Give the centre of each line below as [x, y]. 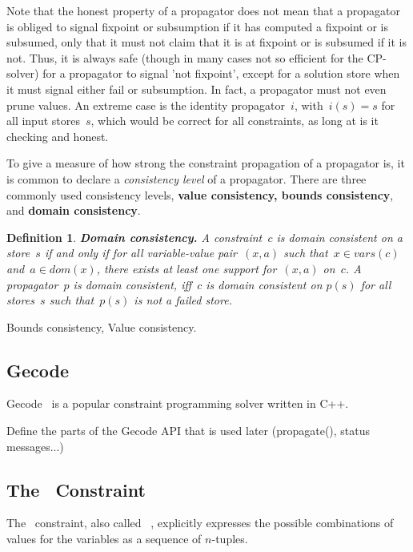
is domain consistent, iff [132, 284]
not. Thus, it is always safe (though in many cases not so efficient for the [185, 57]
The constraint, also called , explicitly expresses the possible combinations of [200, 523]
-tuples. [230, 539]
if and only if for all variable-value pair [140, 253]
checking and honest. [58, 136]
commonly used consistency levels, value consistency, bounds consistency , [200, 194]
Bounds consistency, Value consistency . [102, 326]
